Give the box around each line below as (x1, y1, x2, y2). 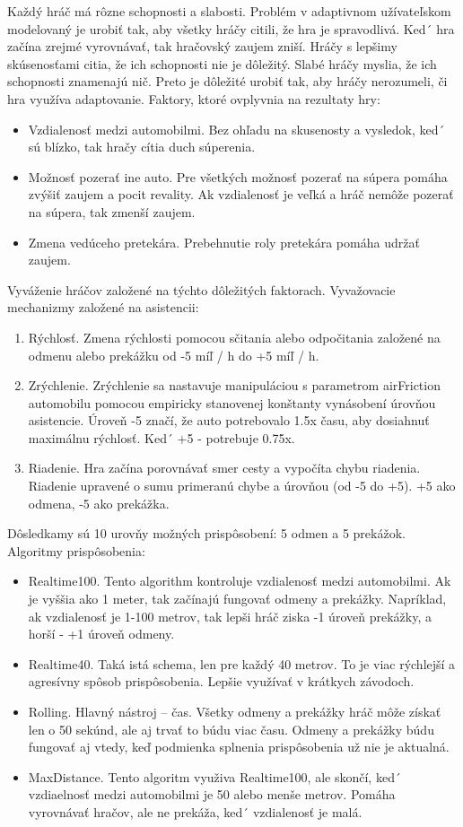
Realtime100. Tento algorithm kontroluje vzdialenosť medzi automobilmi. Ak (28, 571, 451, 590)
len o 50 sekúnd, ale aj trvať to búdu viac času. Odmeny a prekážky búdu (28, 719, 434, 738)
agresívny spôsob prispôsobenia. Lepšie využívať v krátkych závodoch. (28, 672, 415, 691)
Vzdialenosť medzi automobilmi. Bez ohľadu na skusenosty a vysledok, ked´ (28, 119, 445, 138)
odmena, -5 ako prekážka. (28, 493, 170, 512)
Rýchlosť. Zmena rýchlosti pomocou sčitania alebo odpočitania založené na (28, 327, 441, 346)
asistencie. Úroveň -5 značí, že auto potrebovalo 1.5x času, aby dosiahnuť (28, 411, 430, 430)
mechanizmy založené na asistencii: (7, 298, 199, 317)
